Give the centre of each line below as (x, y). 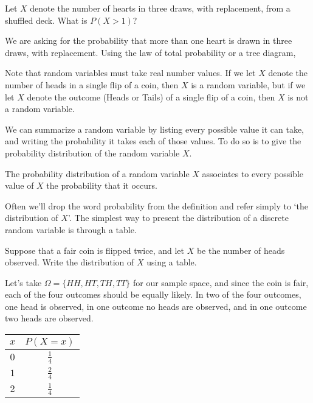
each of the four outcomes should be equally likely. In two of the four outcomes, (153, 294)
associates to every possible (253, 173)
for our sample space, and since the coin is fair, (221, 282)
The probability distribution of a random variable (97, 173)
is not (298, 96)
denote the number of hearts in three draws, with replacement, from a (160, 8)
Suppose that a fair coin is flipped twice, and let (95, 250)
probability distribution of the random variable (92, 152)
